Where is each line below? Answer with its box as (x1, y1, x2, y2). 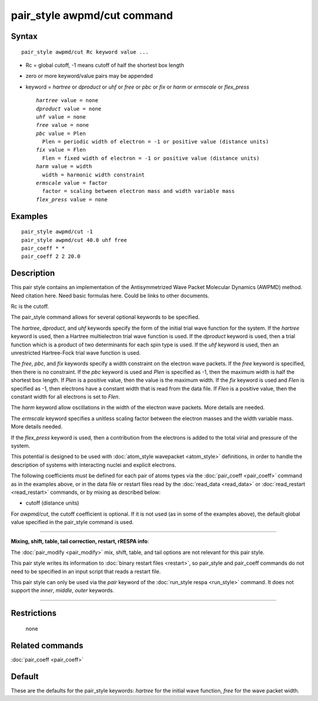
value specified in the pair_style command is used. (11, 519, 134, 526)
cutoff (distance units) (25, 499, 79, 507)
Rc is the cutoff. (11, 303, 49, 310)
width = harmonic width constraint (42, 171, 145, 178)
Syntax (11, 31, 38, 41)
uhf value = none (36, 113, 86, 120)
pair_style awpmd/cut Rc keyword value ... (21, 48, 149, 55)
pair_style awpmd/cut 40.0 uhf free (21, 237, 127, 243)
